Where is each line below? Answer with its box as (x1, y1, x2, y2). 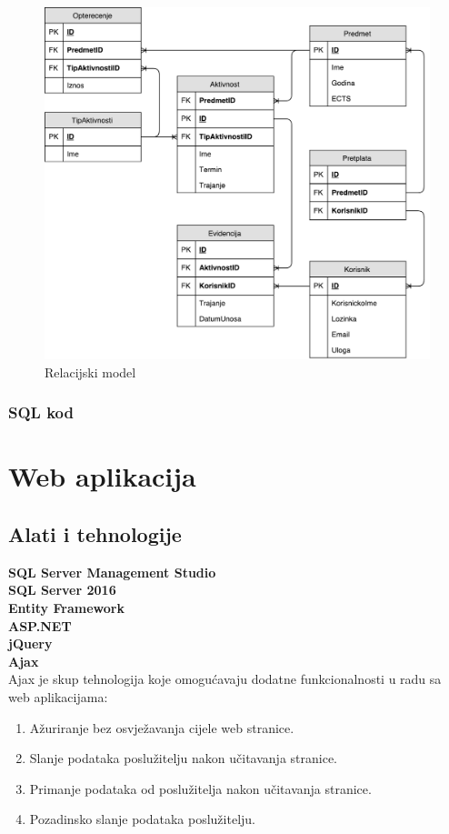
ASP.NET (8, 616, 72, 635)
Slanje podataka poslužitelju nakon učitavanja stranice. (29, 749, 337, 768)
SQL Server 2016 (8, 580, 116, 599)
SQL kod (8, 401, 74, 424)
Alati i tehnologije (8, 519, 182, 548)
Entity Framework (8, 598, 125, 617)
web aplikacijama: (8, 687, 108, 706)
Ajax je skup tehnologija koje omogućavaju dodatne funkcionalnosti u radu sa (8, 669, 442, 688)
